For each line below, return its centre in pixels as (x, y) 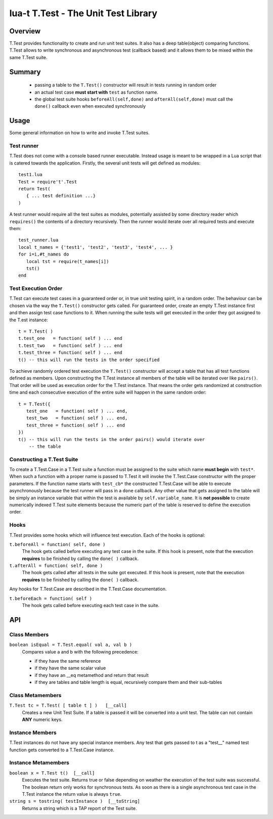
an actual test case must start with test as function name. (97, 92)
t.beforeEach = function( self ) (51, 598)
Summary (25, 72)
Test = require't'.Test (48, 182)
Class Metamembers (35, 695)
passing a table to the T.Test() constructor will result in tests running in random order (126, 85)
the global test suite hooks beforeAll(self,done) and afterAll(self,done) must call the (134, 99)
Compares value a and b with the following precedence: (80, 652)
